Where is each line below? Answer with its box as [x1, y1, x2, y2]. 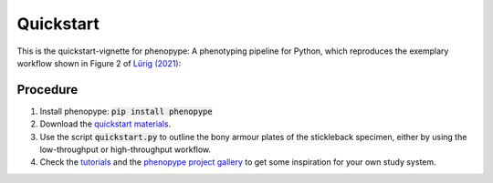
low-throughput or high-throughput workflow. [39, 144, 212, 155]
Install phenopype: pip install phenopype [39, 106, 214, 117]
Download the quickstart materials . [39, 118, 172, 129]
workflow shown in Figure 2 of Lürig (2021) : [16, 57, 182, 68]
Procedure [16, 82, 79, 97]
